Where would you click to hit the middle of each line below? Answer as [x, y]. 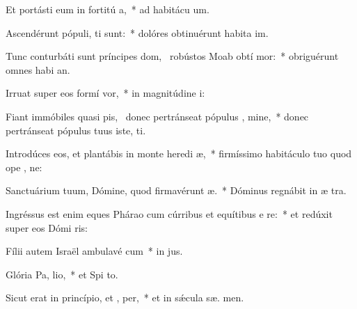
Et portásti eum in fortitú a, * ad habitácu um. [108, 9]
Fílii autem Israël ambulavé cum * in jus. [94, 251]
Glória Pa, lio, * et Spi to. [62, 274]
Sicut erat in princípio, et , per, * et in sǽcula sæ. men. [125, 298]
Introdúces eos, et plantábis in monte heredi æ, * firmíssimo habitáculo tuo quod [179, 153]
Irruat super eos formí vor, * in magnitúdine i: [105, 93]
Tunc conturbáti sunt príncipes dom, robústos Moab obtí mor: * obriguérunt [172, 56]
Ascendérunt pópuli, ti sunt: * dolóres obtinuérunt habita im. [137, 32]
